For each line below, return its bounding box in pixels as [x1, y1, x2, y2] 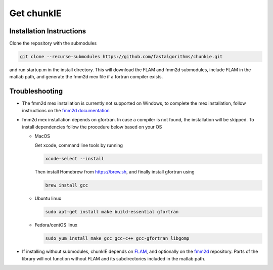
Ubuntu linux [34, 195, 62, 202]
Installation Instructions [9, 27, 86, 35]
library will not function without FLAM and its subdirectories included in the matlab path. [22, 255, 206, 261]
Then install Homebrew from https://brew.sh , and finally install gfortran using [34, 169, 195, 175]
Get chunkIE [9, 8, 62, 19]
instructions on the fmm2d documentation [22, 107, 110, 113]
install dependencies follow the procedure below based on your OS [22, 124, 162, 130]
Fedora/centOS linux [34, 222, 78, 228]
